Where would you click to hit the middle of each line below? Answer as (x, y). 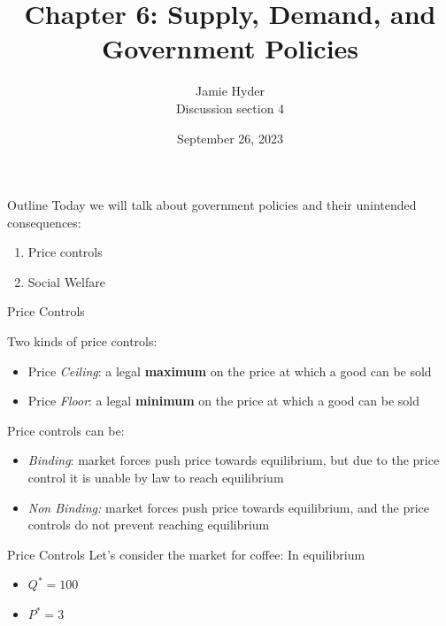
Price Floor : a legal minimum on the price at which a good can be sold (223, 401)
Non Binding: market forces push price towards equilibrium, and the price (229, 507)
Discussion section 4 (230, 108)
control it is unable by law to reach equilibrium (156, 478)
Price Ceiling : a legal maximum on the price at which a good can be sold (230, 371)
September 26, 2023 (230, 138)
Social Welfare (66, 281)
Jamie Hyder (230, 91)
